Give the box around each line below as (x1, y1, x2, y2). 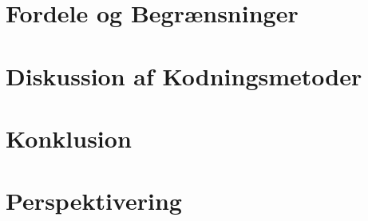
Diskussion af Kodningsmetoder (6, 59, 362, 92)
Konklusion (6, 121, 132, 154)
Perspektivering (6, 184, 182, 217)
